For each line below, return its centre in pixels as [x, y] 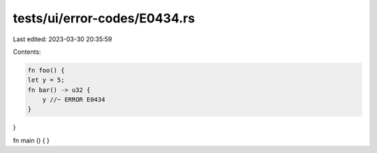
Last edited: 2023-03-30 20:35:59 [62, 39]
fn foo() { [46, 70]
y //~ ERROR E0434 [74, 100]
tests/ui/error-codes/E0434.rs [104, 18]
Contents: [27, 52]
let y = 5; [46, 80]
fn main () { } [31, 140]
